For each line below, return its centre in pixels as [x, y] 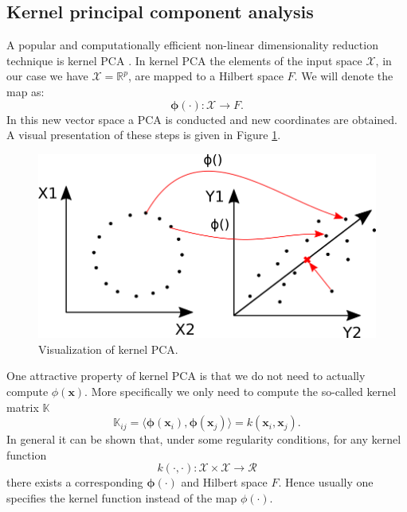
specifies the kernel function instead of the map [122, 497]
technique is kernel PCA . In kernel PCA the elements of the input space [184, 60]
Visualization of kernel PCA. [108, 349]
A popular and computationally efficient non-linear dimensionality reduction [192, 45]
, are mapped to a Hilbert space [205, 76]
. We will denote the [344, 76]
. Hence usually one [326, 482]
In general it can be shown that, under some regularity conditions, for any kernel [204, 439]
